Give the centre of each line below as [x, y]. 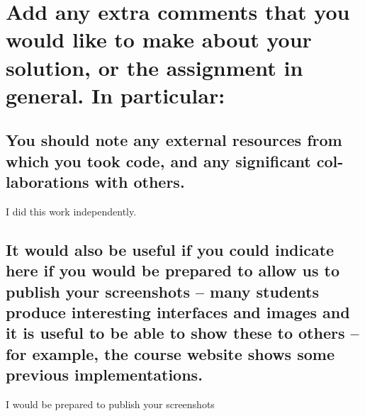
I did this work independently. [71, 211]
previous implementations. [104, 375]
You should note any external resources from [174, 140]
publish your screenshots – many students [162, 291]
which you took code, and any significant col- [175, 161]
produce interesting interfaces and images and [178, 312]
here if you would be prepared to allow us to [173, 270]
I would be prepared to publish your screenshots [110, 404]
